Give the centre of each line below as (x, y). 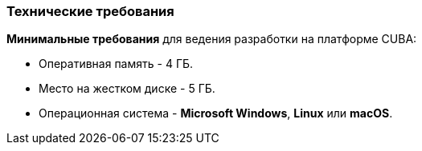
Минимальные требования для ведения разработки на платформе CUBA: (212, 39)
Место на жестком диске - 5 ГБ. (127, 89)
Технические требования (90, 11)
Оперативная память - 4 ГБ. (116, 64)
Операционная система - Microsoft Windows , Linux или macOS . (216, 113)
